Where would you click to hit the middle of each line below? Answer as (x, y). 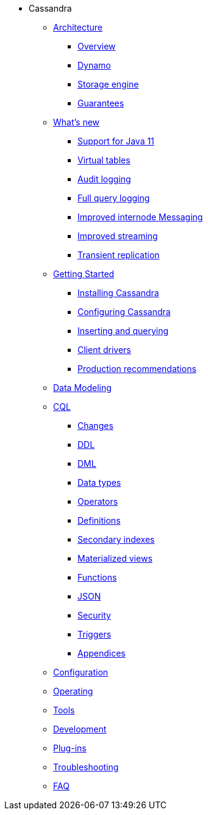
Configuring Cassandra (124, 312)
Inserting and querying (123, 331)
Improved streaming (118, 236)
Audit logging (104, 179)
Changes (95, 426)
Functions (97, 577)
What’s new (77, 122)
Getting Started (84, 274)
